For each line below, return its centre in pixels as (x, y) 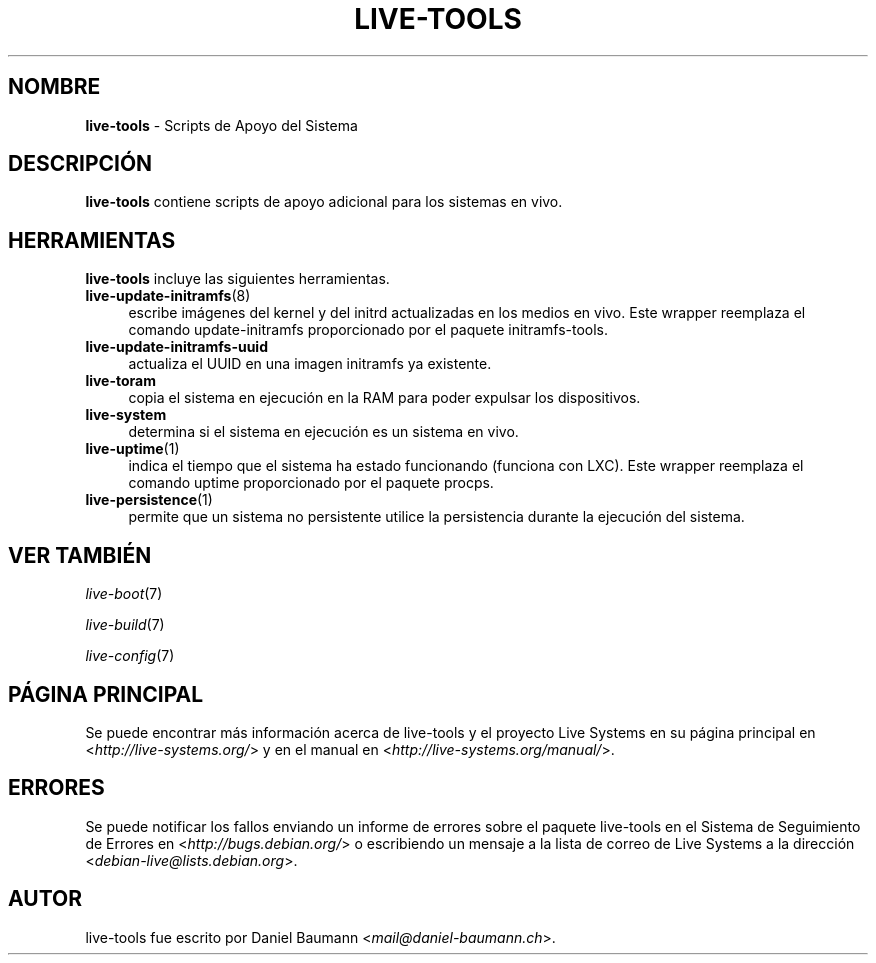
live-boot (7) (124, 594)
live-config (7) (130, 656)
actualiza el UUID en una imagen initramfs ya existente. (310, 364)
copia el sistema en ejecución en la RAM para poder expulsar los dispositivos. (384, 398)
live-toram (120, 381)
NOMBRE (54, 87)
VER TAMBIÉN (80, 555)
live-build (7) (125, 625)
